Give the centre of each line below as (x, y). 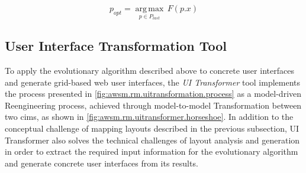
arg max (149, 9)
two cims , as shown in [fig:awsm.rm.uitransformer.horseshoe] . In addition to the (149, 117)
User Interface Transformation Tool (116, 46)
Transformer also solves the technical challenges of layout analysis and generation (152, 140)
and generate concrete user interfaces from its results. (102, 163)
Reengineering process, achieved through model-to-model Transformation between (153, 105)
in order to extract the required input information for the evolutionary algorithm (152, 151)
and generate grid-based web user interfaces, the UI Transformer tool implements (153, 82)
